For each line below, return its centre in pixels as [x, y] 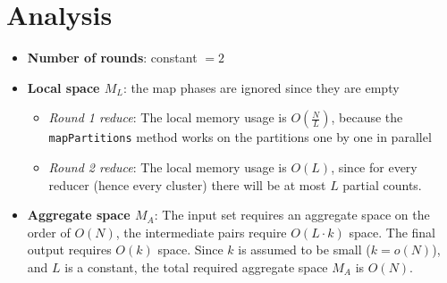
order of [49, 232]
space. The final [392, 232]
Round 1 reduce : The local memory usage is [168, 117]
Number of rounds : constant [112, 58]
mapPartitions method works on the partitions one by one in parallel [240, 137]
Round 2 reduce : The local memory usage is [168, 166]
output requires [69, 250]
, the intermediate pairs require [201, 232]
